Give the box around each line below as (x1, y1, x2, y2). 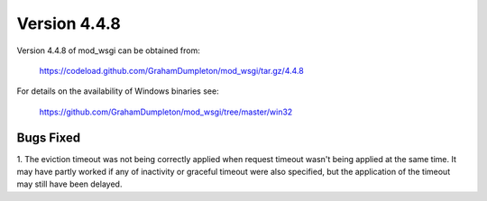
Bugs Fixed (16, 130, 81, 145)
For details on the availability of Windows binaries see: (16, 86, 220, 96)
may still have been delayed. (16, 178, 123, 189)
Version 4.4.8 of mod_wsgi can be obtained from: (16, 45, 200, 56)
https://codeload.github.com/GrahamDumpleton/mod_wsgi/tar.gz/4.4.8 (39, 65, 304, 76)
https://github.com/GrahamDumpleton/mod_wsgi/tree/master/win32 (39, 106, 293, 117)
